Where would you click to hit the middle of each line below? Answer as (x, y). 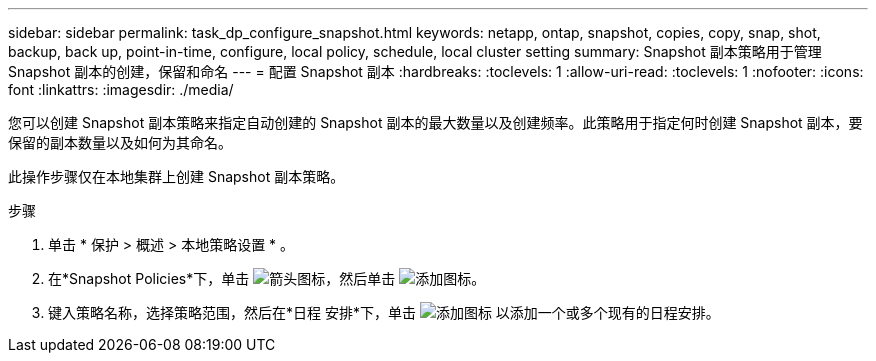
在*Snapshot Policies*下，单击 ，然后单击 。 (267, 278)
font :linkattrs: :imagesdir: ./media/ (121, 89)
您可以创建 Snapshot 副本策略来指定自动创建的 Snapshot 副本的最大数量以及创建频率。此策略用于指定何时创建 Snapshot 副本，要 (435, 122)
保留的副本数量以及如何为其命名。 (120, 142)
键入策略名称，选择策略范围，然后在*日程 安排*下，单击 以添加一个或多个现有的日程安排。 (384, 312)
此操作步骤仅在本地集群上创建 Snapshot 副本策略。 (176, 176)
